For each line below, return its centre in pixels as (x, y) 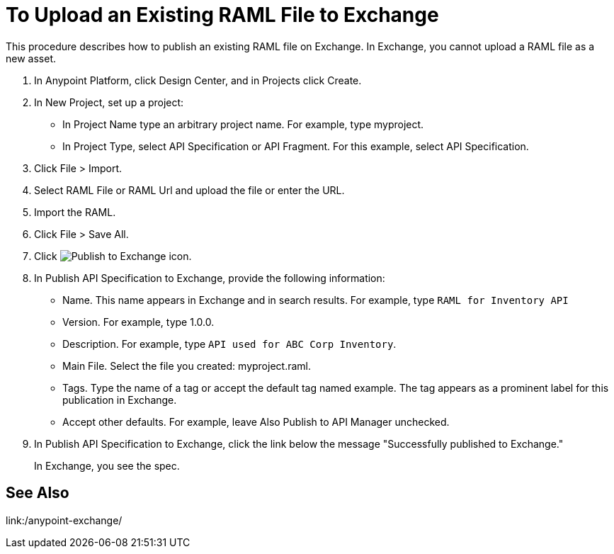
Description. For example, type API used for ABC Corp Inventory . (229, 344)
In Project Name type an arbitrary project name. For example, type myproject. (243, 124)
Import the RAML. (75, 212)
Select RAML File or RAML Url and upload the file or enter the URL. (189, 190)
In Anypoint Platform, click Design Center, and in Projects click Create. (198, 80)
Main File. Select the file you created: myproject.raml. (187, 366)
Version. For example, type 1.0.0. (138, 322)
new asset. (31, 58)
